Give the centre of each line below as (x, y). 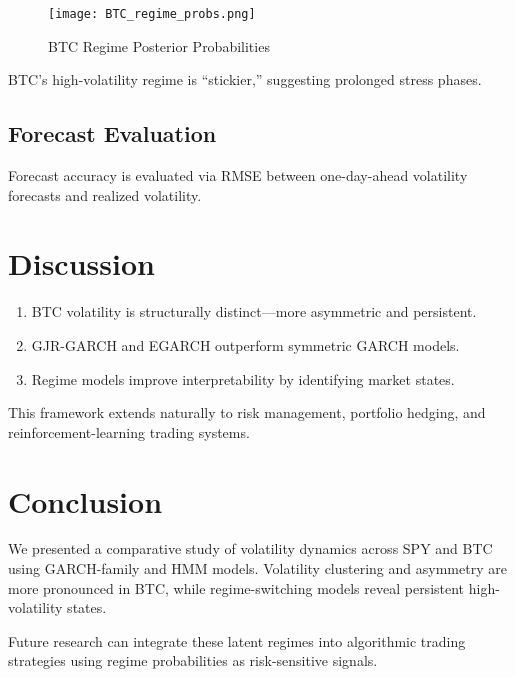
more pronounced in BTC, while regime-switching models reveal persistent (236, 587)
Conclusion (85, 500)
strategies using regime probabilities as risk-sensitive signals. (193, 660)
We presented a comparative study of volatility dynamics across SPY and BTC (250, 548)
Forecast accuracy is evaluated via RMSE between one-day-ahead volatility (238, 175)
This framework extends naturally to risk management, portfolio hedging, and (247, 412)
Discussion (81, 263)
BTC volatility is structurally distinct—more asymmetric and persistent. (254, 311)
